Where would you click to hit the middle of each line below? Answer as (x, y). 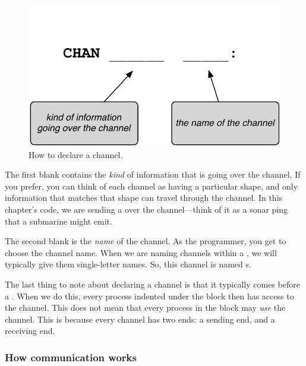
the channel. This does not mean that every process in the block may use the (145, 307)
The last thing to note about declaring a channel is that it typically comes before (152, 284)
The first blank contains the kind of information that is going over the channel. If (153, 174)
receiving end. (30, 331)
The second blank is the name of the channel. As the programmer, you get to (146, 241)
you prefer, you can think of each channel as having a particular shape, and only (152, 186)
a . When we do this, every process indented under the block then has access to (149, 296)
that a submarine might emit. (59, 221)
